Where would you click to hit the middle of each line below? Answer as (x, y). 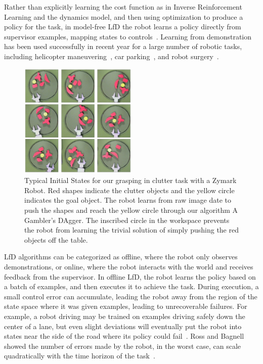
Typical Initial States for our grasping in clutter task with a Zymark (130, 180)
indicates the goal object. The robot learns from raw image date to (128, 200)
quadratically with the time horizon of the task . (80, 356)
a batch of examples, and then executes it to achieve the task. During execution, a (131, 286)
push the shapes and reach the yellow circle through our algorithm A (131, 210)
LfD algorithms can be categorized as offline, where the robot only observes (121, 257)
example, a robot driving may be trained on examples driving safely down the (125, 316)
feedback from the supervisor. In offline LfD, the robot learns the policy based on (130, 276)
